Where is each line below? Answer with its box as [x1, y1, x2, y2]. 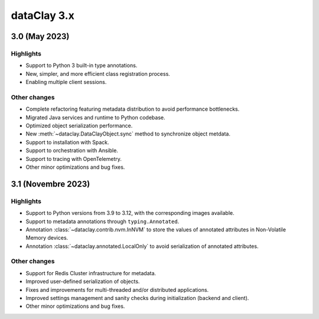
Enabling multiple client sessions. [25, 79, 107, 86]
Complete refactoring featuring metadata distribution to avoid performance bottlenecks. [25, 105, 240, 112]
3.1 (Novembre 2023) [11, 179, 90, 189]
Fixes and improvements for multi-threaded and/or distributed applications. [25, 286, 209, 293]
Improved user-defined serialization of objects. [25, 278, 140, 285]
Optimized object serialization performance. [25, 122, 133, 130]
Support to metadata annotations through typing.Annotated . [25, 218, 180, 225]
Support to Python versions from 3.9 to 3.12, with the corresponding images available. [25, 210, 235, 217]
